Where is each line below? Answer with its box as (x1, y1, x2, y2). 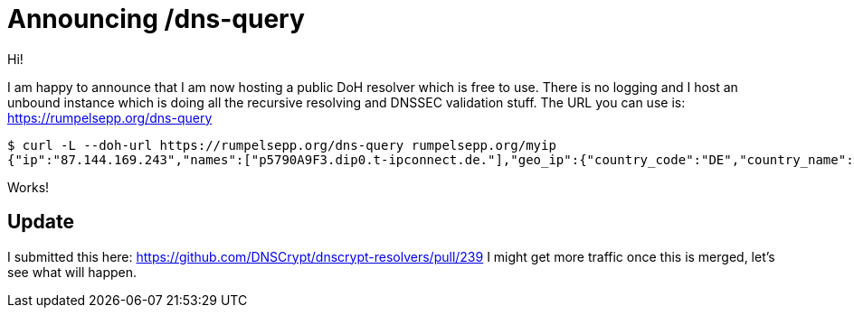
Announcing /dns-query (7, 4, 305, 34)
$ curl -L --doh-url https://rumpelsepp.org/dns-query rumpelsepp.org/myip (7, 137, 556, 153)
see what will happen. (7, 264, 138, 280)
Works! (7, 179, 50, 195)
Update (7, 210, 75, 234)
